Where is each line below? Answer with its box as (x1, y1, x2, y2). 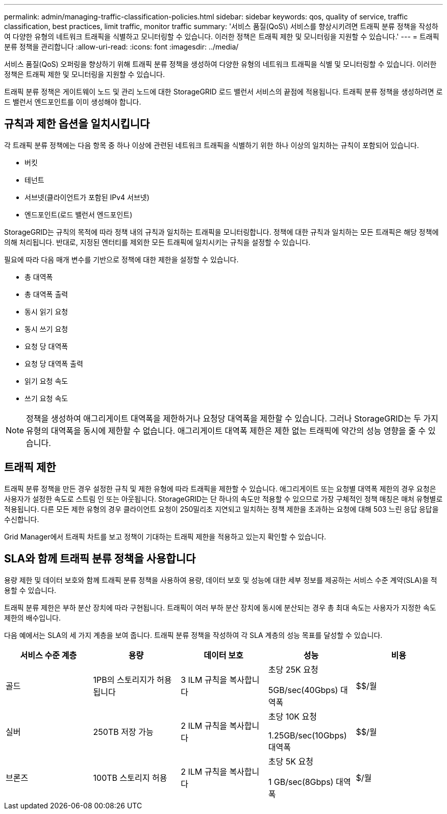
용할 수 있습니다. (4, 585, 57, 595)
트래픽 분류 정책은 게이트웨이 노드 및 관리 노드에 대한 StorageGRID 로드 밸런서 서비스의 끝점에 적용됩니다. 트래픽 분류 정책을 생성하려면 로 (4, 87, 443, 96)
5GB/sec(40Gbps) (268, 684, 338, 695)
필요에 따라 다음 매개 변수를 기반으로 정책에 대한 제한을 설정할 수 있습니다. (4, 255, 239, 264)
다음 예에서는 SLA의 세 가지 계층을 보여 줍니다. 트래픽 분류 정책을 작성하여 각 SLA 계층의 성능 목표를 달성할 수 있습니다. (4, 630, 383, 639)
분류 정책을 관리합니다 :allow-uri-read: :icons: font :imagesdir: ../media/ (4, 42, 239, 51)
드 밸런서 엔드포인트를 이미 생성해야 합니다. (4, 97, 141, 106)
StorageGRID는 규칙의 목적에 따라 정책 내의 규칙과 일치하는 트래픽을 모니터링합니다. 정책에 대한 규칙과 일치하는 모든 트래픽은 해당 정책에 (4, 227, 439, 236)
